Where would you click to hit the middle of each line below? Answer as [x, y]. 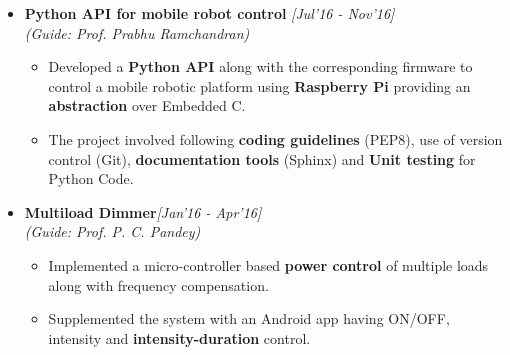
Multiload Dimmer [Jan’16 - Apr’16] [143, 211]
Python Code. [91, 178]
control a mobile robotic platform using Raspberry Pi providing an [259, 85]
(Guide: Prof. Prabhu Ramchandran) [137, 32]
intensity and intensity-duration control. [179, 337]
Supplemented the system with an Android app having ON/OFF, [249, 318]
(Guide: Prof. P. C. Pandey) [112, 231]
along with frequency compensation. [158, 284]
